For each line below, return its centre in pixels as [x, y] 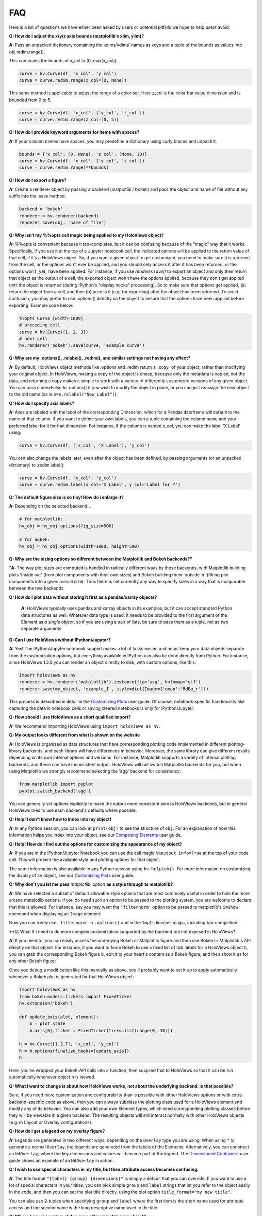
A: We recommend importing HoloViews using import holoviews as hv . [84, 726]
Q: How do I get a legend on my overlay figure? [57, 1131]
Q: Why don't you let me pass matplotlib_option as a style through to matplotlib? [91, 884]
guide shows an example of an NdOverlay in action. [61, 1161]
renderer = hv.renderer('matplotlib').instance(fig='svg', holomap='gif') [110, 682]
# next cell [33, 339]
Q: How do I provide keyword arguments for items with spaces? [74, 132]
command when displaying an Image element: [55, 914]
